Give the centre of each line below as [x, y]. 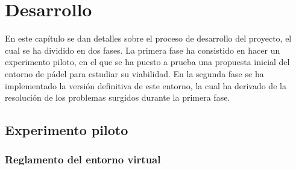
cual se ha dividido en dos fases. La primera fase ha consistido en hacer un [143, 50]
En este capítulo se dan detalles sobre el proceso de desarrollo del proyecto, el [148, 38]
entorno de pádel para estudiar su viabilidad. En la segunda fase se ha [134, 73]
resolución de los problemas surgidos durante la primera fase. [118, 97]
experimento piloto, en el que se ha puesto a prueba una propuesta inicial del [147, 62]
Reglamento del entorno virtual [83, 159]
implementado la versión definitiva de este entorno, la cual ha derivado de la [146, 85]
